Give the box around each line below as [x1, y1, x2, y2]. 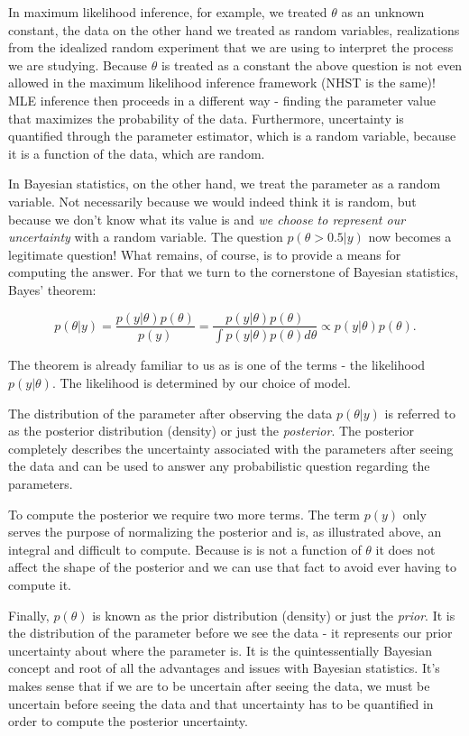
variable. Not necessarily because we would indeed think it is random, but [8, 191, 417, 210]
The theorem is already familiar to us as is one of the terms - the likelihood [8, 355, 426, 374]
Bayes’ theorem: [8, 280, 97, 299]
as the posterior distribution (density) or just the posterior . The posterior [8, 421, 414, 440]
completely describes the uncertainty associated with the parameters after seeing [8, 438, 454, 457]
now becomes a [368, 227, 452, 246]
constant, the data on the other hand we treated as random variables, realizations [8, 20, 460, 39]
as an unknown [341, 3, 425, 21]
